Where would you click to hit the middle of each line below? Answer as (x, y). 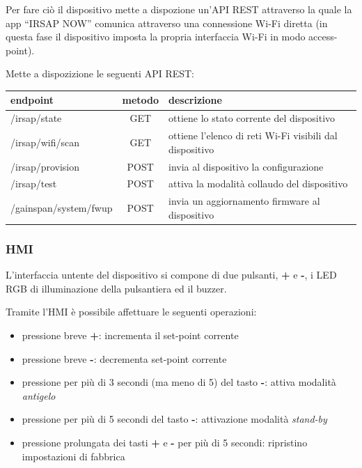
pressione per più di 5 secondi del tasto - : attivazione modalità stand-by (174, 419)
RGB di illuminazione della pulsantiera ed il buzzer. (116, 288)
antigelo (39, 395)
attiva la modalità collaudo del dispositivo (258, 184)
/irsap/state (36, 118)
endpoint (32, 100)
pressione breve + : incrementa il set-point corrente (130, 335)
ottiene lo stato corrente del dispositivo (252, 118)
